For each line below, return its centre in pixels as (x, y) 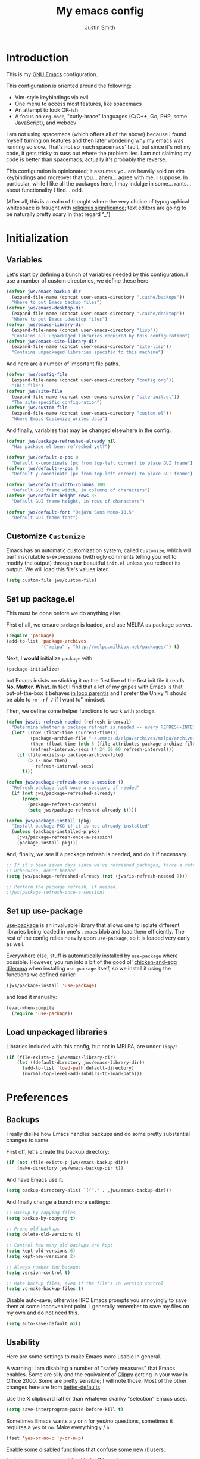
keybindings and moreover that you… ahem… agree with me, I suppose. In (97, 177)
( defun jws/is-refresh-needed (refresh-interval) (69, 722)
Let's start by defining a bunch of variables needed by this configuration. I (97, 274)
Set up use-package (45, 911)
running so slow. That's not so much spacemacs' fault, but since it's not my (99, 146)
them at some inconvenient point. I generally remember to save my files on (98, 1307)
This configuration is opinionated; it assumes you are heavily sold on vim (95, 171)
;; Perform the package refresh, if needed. (62, 887)
